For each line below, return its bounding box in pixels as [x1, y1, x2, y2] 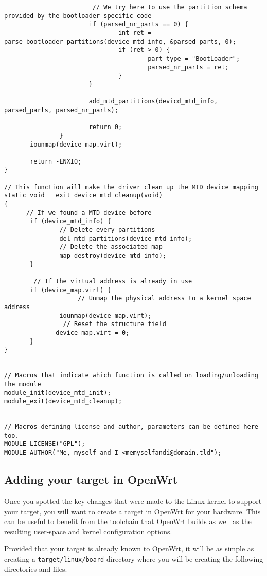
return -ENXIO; [30, 157, 82, 165]
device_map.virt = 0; [56, 329, 130, 336]
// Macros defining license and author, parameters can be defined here [4, 423, 258, 431]
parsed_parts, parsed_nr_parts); [4, 106, 118, 114]
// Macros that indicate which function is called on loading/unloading [4, 372, 258, 380]
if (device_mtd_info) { [30, 218, 111, 225]
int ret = [118, 29, 152, 37]
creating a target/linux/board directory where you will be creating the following [4, 553, 263, 564]
